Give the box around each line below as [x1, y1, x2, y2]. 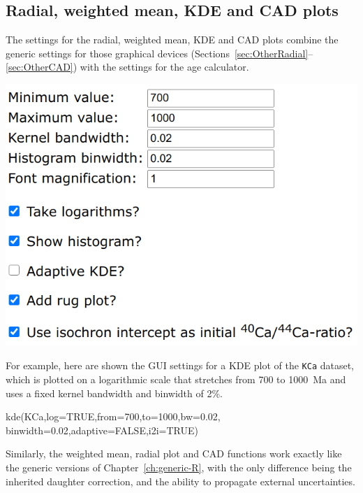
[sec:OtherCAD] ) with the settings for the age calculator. [6, 59, 249, 74]
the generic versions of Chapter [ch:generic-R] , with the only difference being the [6, 459, 352, 474]
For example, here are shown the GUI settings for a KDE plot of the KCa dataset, [6, 358, 355, 373]
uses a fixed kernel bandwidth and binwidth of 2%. [6, 385, 223, 400]
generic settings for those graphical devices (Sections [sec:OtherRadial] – [6, 45, 313, 60]
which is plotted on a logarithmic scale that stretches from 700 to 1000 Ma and [6, 372, 346, 386]
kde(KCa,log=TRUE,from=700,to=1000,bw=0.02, [6, 409, 221, 424]
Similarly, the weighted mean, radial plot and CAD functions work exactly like [6, 446, 342, 461]
